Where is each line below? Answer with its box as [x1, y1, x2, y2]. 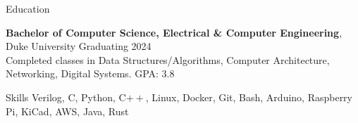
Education [6, 1, 50, 15]
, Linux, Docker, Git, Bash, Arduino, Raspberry [145, 89, 353, 104]
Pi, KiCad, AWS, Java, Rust [6, 103, 129, 118]
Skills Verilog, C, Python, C [6, 89, 126, 104]
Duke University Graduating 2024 [6, 39, 152, 53]
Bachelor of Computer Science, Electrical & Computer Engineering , [6, 25, 342, 39]
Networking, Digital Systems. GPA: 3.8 [6, 66, 175, 81]
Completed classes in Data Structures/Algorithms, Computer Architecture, [6, 52, 330, 67]
